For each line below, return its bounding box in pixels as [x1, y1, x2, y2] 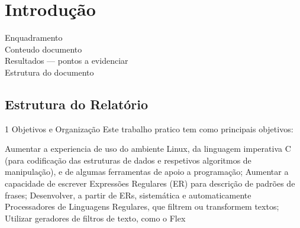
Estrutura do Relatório [5, 95, 149, 113]
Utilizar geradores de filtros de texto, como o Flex [5, 211, 186, 224]
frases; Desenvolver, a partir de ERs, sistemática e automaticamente [5, 188, 251, 201]
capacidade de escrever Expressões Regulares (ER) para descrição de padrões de [5, 177, 295, 190]
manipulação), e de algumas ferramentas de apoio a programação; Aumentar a [5, 165, 289, 178]
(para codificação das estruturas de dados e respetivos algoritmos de [5, 154, 251, 166]
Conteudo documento [5, 43, 82, 55]
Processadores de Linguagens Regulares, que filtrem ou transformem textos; [5, 200, 279, 213]
